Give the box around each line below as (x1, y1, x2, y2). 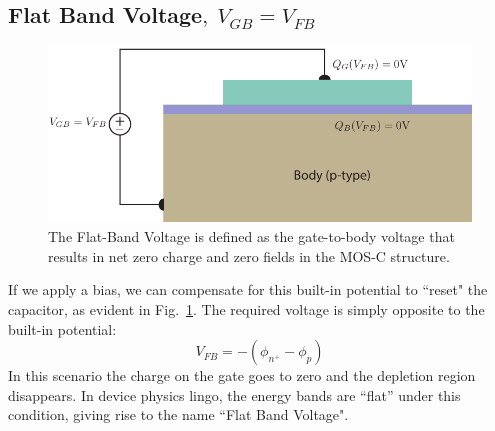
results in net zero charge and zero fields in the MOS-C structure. (48, 245, 450, 266)
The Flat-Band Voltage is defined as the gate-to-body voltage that (48, 226, 455, 247)
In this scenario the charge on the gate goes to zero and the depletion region (8, 365, 476, 386)
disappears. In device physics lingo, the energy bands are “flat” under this (8, 384, 461, 405)
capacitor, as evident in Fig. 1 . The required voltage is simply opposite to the (8, 299, 485, 320)
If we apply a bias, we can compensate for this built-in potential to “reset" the (8, 279, 488, 300)
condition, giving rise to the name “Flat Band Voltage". (8, 404, 349, 425)
